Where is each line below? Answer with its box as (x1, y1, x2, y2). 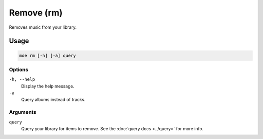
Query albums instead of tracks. (21, 97, 86, 103)
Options (9, 66, 29, 73)
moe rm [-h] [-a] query (19, 52, 76, 58)
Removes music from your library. (9, 24, 77, 30)
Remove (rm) (9, 7, 63, 18)
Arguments (9, 109, 37, 116)
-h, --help (9, 77, 35, 82)
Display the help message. (21, 83, 75, 89)
